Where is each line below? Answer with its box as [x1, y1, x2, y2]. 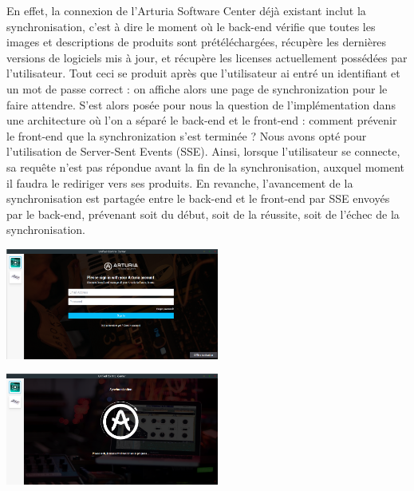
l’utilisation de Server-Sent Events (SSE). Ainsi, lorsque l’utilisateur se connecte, [6, 143, 400, 160]
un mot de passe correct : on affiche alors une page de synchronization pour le [6, 80, 388, 97]
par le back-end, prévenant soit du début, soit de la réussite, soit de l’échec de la [6, 205, 400, 222]
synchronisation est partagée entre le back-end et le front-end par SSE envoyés [6, 190, 390, 207]
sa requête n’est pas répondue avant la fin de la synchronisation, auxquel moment [6, 158, 405, 175]
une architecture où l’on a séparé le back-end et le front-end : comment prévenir [6, 112, 397, 129]
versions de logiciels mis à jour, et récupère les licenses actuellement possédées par [6, 49, 408, 65]
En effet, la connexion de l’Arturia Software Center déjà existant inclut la [6, 2, 366, 18]
